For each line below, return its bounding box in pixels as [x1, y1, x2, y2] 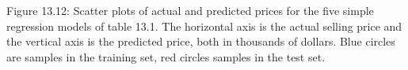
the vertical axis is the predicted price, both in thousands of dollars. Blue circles [6, 33, 395, 50]
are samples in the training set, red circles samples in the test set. [6, 48, 326, 64]
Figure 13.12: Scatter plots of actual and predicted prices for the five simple [6, 2, 374, 18]
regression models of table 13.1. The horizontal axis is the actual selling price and [6, 17, 402, 34]
